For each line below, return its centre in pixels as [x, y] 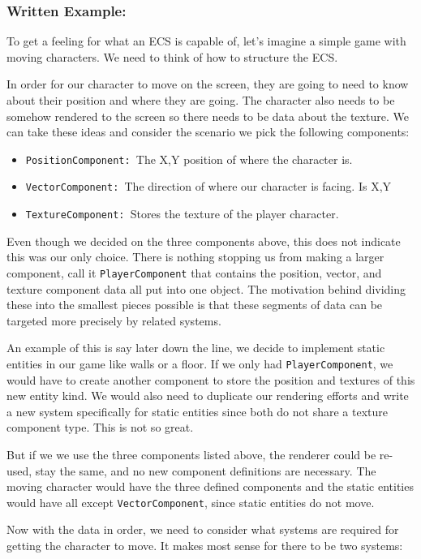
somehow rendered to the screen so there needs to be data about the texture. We [208, 116]
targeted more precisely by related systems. [114, 320]
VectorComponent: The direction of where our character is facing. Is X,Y [208, 186]
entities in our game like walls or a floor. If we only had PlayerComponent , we [200, 363]
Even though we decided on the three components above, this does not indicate [204, 241]
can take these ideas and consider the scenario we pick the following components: [208, 132]
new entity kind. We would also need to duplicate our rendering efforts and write [208, 396]
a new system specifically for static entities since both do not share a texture [197, 411]
